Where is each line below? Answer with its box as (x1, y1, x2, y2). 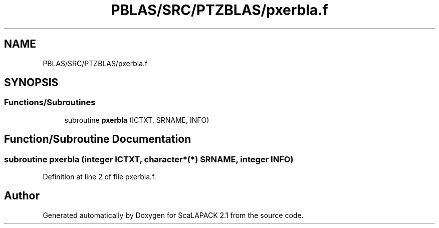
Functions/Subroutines (4, 97, 96, 108)
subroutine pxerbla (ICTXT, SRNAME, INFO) (64, 115, 209, 124)
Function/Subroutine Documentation (4, 133, 191, 146)
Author (4, 189, 40, 202)
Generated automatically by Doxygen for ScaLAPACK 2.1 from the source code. (43, 210, 304, 219)
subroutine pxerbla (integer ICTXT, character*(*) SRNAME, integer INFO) (4, 154, 294, 164)
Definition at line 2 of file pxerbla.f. (43, 172, 156, 181)
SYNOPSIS (4, 76, 59, 89)
